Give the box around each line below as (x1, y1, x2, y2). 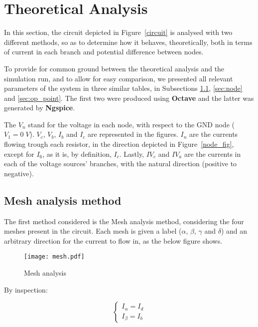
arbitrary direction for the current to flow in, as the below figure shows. (4, 235, 223, 246)
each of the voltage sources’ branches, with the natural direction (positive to (4, 158, 237, 169)
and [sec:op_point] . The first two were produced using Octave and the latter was (4, 92, 254, 103)
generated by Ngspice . (4, 102, 75, 113)
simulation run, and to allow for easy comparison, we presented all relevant (4, 73, 233, 83)
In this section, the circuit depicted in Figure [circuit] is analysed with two (4, 27, 233, 37)
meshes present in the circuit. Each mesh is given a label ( (4, 226, 182, 236)
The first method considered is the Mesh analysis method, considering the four (4, 216, 244, 226)
